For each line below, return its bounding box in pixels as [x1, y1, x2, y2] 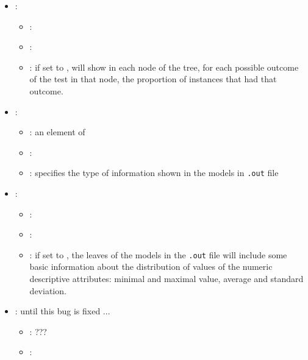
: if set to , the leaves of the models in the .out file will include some [29, 248, 287, 261]
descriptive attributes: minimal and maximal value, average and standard [29, 272, 304, 285]
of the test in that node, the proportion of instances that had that [29, 72, 277, 85]
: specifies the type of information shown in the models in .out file [29, 166, 279, 179]
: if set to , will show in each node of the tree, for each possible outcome [29, 60, 299, 73]
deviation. [29, 284, 66, 297]
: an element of [29, 125, 85, 138]
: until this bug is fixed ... [15, 305, 110, 317]
